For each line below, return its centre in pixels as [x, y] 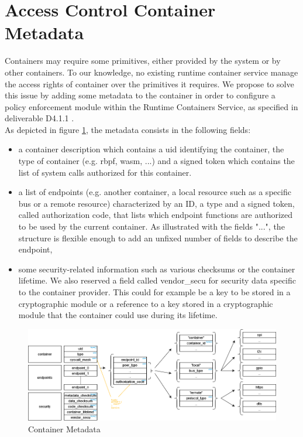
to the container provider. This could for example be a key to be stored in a [154, 292]
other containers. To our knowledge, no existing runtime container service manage [151, 72]
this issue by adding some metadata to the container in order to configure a [140, 95]
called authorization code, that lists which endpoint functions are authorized [156, 215]
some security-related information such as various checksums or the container [157, 269]
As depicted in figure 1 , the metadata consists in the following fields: [128, 129]
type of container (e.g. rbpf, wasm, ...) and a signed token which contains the [156, 161]
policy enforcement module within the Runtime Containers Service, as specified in [151, 106]
